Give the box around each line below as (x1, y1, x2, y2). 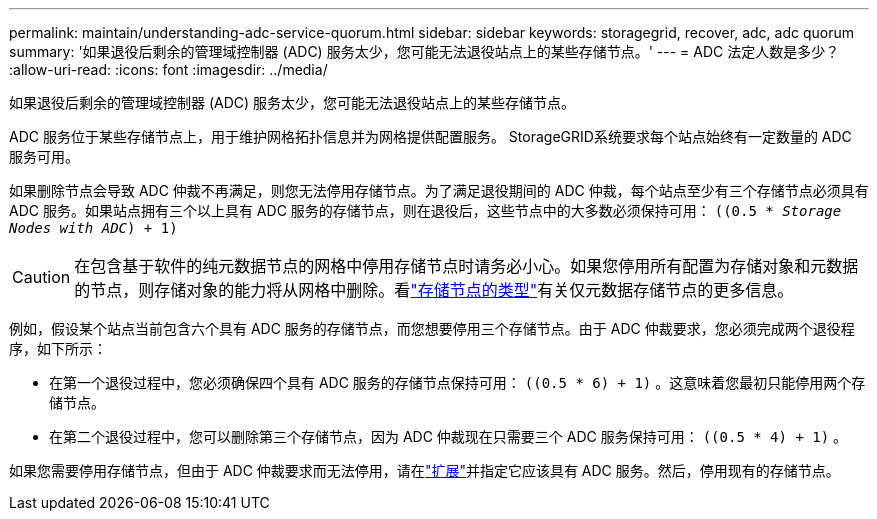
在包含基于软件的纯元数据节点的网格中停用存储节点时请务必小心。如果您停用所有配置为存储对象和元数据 (74, 256, 859, 276)
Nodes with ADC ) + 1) (9, 220, 178, 236)
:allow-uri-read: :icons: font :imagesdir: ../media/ (9, 61, 328, 78)
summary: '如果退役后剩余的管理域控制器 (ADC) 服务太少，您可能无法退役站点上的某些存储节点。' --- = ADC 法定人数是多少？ (9, 43, 840, 60)
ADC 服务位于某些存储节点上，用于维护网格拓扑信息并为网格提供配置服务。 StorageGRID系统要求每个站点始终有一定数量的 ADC (9, 128, 852, 145)
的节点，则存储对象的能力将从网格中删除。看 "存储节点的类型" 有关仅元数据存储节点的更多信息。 (74, 280, 794, 300)
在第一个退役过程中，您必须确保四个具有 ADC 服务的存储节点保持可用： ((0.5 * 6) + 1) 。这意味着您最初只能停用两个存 (49, 374, 866, 391)
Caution (12, 267, 71, 287)
